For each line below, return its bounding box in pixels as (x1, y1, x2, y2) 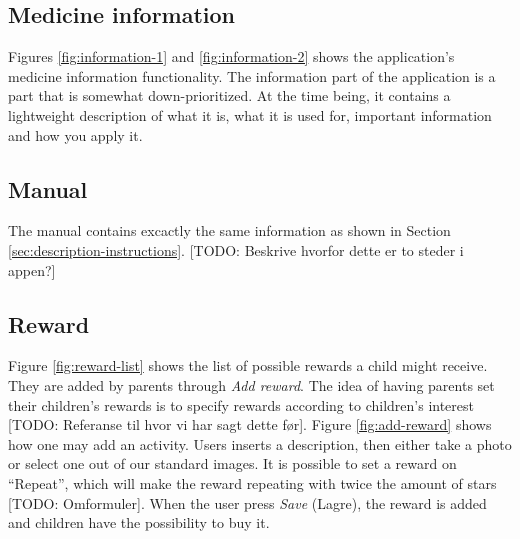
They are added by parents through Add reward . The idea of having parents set (8, 374, 495, 395)
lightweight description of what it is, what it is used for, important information (8, 104, 492, 125)
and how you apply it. (8, 124, 143, 145)
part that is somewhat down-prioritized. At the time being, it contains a (8, 85, 451, 106)
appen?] (8, 259, 56, 280)
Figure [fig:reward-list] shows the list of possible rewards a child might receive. (8, 355, 488, 376)
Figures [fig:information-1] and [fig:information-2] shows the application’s (8, 46, 455, 67)
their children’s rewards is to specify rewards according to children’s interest (8, 394, 474, 415)
